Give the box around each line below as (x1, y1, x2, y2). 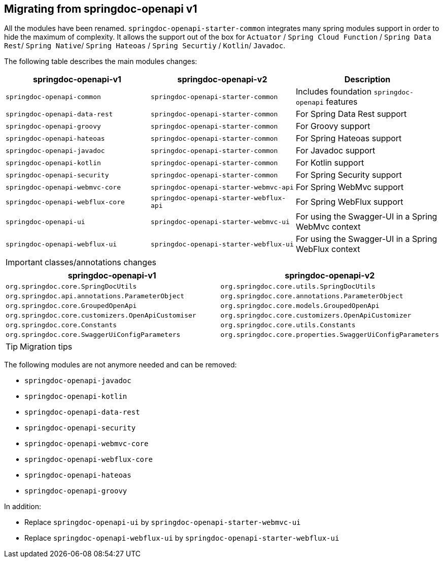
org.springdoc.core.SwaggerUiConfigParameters (6, 331, 181, 339)
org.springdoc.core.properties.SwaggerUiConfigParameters (220, 331, 439, 339)
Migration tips (20, 341, 73, 352)
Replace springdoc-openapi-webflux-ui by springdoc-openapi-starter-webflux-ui (24, 534, 339, 543)
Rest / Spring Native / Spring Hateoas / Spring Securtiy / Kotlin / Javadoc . (4, 41, 286, 50)
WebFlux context (295, 244, 360, 255)
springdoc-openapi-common (6, 92, 101, 101)
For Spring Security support (295, 170, 402, 180)
